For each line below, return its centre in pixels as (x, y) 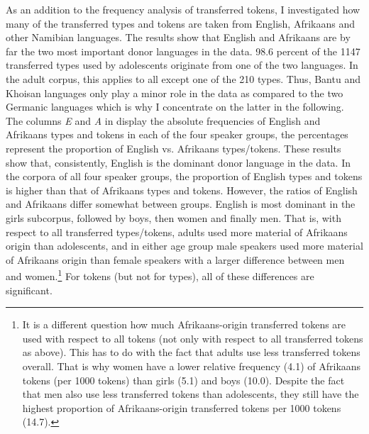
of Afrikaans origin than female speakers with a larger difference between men (175, 259)
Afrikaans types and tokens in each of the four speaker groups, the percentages (177, 134)
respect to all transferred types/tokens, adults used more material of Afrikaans (177, 232)
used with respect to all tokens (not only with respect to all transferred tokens (193, 338)
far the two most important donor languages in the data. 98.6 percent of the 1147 (183, 51)
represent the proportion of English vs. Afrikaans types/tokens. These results (174, 148)
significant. (29, 290)
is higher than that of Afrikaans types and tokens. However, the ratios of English (182, 190)
